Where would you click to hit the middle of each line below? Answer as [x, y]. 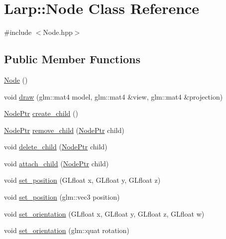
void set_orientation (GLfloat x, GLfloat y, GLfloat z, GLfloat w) [104, 213]
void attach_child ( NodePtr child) [56, 163]
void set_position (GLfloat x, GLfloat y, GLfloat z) [82, 180]
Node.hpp [58, 32]
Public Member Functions [72, 59]
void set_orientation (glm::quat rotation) [67, 230]
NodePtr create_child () [41, 113]
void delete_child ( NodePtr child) [56, 147]
